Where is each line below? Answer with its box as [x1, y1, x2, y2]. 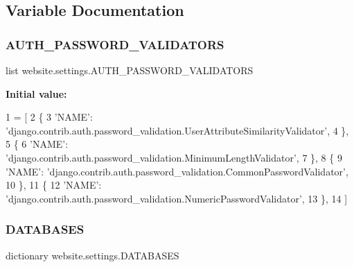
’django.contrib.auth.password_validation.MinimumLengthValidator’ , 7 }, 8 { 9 [6, 150, 342, 164]
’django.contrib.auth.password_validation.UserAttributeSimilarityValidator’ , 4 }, [6, 123, 349, 137]
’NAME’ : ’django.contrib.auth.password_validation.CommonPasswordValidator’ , [6, 164, 348, 178]
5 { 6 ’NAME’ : [6, 137, 69, 151]
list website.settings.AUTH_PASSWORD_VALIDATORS [6, 63, 254, 77]
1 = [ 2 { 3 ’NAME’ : [6, 110, 93, 124]
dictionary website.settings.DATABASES [6, 248, 179, 262]
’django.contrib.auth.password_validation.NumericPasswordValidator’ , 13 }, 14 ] [6, 191, 348, 205]
